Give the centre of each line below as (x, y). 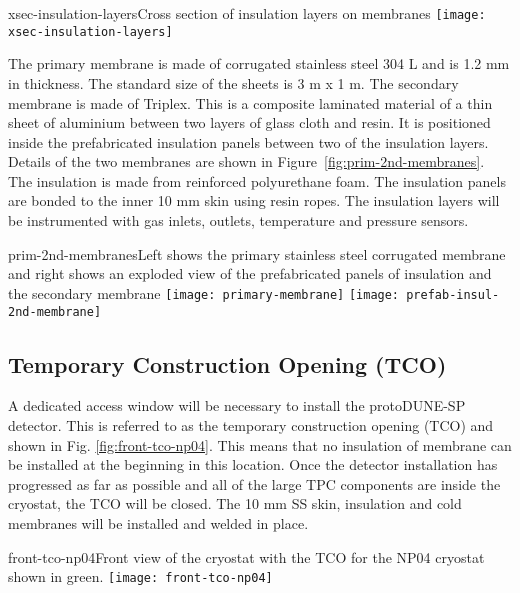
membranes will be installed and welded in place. (158, 522)
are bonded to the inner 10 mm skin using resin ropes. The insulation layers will (254, 200)
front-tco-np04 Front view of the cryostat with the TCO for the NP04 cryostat (246, 556)
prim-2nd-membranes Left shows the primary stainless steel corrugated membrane (257, 253)
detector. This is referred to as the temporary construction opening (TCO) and (251, 424)
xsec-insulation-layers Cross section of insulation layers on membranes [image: (247, 13)
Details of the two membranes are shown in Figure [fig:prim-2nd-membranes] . (246, 161)
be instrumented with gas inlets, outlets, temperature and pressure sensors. (238, 220)
